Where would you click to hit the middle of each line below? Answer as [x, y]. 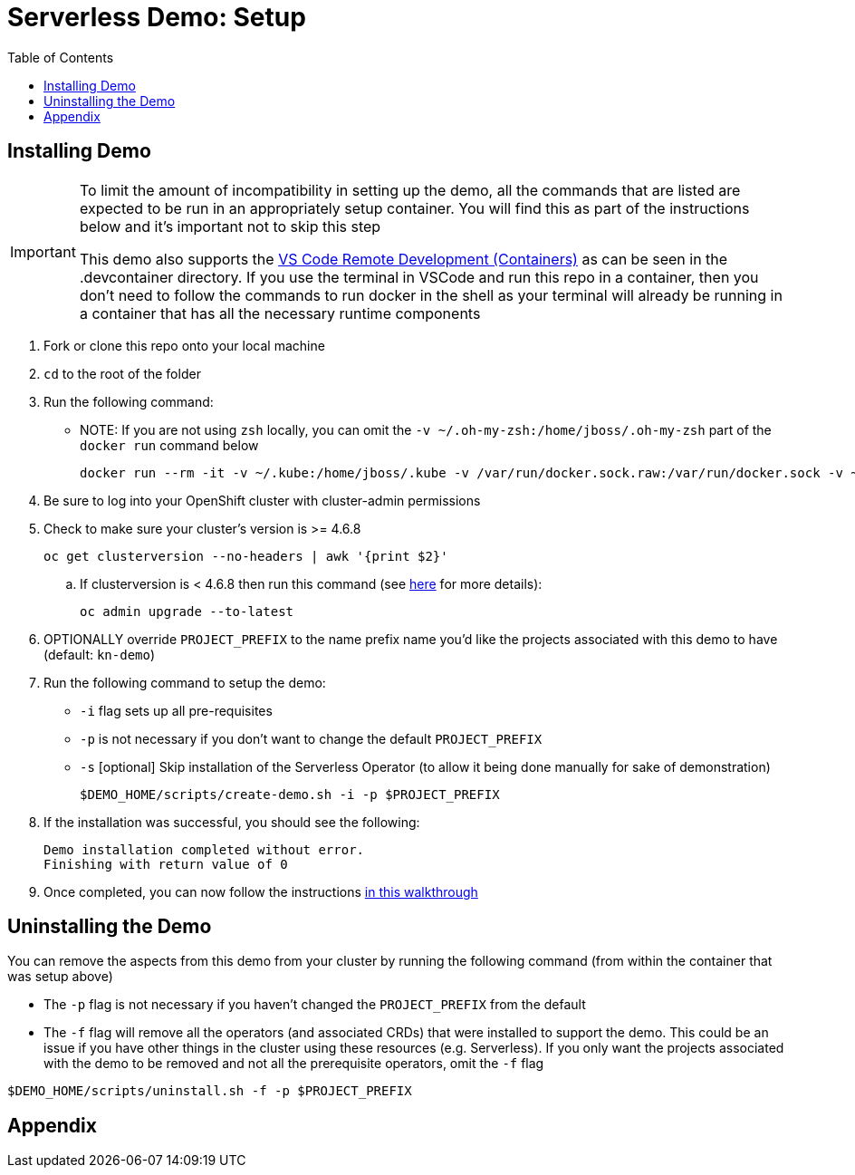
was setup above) [60, 977]
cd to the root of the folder [122, 373]
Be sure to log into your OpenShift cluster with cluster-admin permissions [262, 500]
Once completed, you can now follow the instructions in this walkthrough [261, 891]
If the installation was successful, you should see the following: [232, 822]
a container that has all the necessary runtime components [280, 313]
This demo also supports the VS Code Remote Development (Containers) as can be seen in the [403, 259]
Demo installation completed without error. [204, 849]
